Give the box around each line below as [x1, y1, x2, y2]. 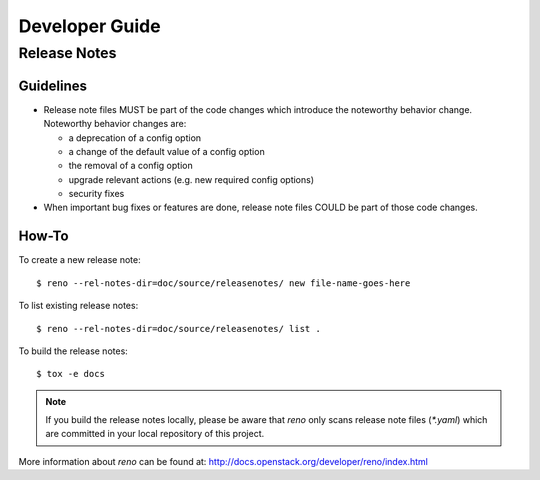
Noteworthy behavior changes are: [43, 118, 187, 130]
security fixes [68, 188, 125, 200]
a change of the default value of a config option [68, 145, 265, 157]
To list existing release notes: [18, 300, 139, 312]
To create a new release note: [18, 254, 141, 266]
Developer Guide [18, 15, 161, 37]
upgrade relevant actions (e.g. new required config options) [68, 173, 315, 185]
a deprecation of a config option [68, 131, 202, 144]
